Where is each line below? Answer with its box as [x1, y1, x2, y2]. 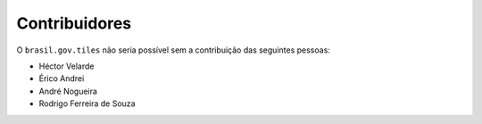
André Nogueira [38, 86, 98, 96]
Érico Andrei [38, 73, 85, 84]
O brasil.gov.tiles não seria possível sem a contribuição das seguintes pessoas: [16, 45, 330, 55]
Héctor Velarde [38, 61, 95, 71]
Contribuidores [16, 13, 132, 33]
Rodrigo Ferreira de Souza [38, 98, 136, 109]
